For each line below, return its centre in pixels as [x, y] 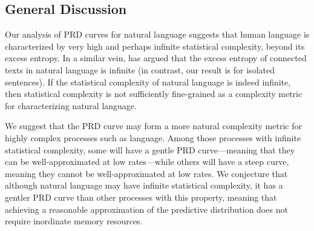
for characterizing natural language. [71, 105]
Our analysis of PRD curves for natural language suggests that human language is [157, 34]
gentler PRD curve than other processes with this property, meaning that [141, 197]
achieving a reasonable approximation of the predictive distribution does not [146, 209]
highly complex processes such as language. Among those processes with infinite [153, 137]
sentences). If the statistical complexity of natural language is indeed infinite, [148, 82]
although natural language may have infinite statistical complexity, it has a [144, 185]
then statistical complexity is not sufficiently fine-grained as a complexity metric [154, 94]
